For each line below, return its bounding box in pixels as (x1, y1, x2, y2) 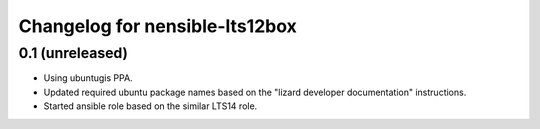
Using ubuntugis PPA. (43, 72, 134, 84)
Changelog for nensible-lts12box (18, 15, 297, 37)
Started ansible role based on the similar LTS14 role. (43, 100, 258, 112)
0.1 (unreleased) (18, 44, 129, 62)
